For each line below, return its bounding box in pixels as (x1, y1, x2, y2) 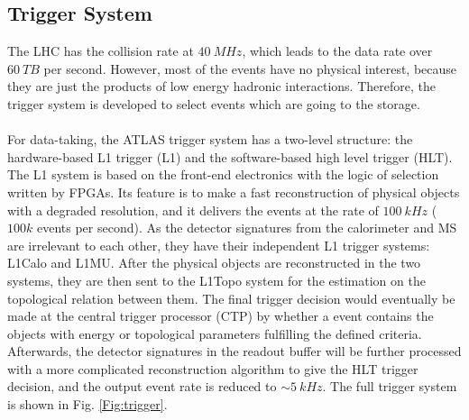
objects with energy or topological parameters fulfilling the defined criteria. (7, 324, 422, 342)
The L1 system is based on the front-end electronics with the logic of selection (7, 165, 439, 184)
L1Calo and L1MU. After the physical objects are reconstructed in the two (7, 253, 421, 272)
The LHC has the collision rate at (7, 41, 194, 60)
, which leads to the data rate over (242, 41, 433, 60)
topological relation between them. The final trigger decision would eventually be (7, 288, 455, 307)
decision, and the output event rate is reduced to (7, 377, 277, 396)
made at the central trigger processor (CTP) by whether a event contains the (7, 306, 434, 325)
